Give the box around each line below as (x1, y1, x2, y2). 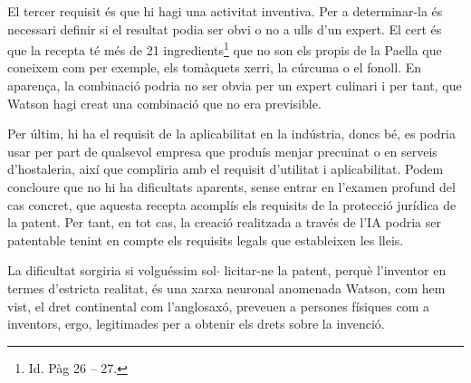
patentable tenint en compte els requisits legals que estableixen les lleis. (7, 230, 404, 249)
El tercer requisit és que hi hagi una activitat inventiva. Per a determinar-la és (7, 2, 443, 20)
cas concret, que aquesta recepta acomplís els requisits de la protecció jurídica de (7, 195, 457, 214)
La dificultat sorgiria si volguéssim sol (7, 261, 216, 280)
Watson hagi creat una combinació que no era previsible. (7, 93, 322, 112)
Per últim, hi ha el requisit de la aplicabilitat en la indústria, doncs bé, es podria (7, 124, 456, 143)
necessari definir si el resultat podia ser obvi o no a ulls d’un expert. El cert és (7, 19, 442, 38)
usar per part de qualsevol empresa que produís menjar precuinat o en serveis (7, 141, 437, 160)
